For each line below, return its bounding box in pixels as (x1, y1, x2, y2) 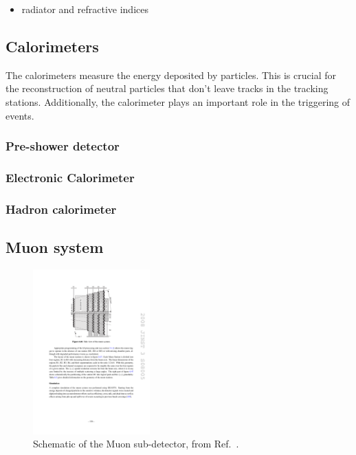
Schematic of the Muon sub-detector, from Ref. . (33, 436, 239, 451)
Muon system (5, 236, 104, 258)
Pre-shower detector (5, 137, 120, 155)
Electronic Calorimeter (5, 168, 135, 186)
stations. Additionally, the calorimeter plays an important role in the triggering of (5, 94, 351, 109)
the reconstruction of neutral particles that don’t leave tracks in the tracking (5, 81, 329, 96)
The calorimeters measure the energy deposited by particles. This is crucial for (5, 67, 336, 82)
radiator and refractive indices (21, 1, 148, 16)
